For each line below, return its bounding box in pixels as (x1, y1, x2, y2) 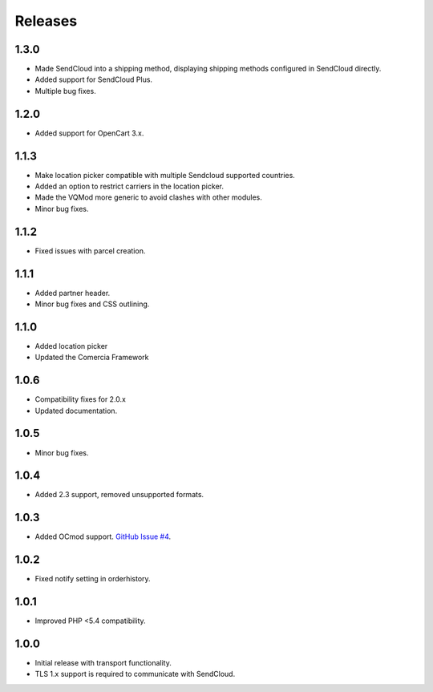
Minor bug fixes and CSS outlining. (34, 299, 150, 309)
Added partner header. (34, 288, 111, 297)
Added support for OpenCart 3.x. (34, 128, 144, 138)
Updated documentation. (34, 406, 118, 415)
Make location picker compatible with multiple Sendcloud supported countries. (34, 170, 296, 180)
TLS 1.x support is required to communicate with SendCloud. (34, 670, 236, 679)
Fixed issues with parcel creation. (34, 245, 146, 256)
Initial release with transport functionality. (34, 658, 172, 668)
